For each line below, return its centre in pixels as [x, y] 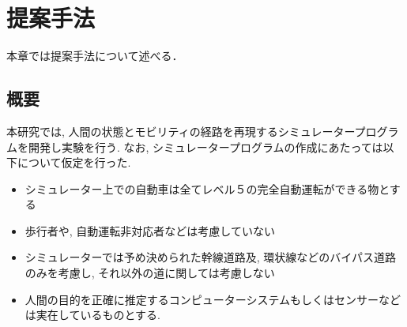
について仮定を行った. [74, 162]
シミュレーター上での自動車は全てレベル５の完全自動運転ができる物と [207, 188]
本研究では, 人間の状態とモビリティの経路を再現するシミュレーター [181, 131]
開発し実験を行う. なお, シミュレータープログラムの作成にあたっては [205, 147]
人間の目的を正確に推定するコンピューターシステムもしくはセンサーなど [213, 299]
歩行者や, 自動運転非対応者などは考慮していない [150, 230]
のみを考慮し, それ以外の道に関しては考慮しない [150, 273]
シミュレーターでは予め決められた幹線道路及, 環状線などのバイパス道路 [210, 257]
